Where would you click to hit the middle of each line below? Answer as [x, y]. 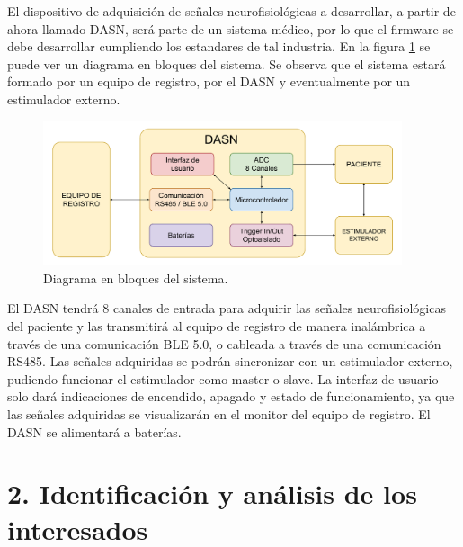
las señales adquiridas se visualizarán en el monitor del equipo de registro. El [219, 414]
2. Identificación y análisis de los [212, 493]
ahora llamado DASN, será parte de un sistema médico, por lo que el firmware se [231, 28]
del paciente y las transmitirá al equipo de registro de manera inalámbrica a [217, 326]
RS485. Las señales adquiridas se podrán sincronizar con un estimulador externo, [230, 361]
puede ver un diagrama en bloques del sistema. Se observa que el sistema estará [227, 63]
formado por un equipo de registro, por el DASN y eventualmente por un [209, 81]
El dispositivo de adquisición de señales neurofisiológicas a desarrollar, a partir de [231, 11]
